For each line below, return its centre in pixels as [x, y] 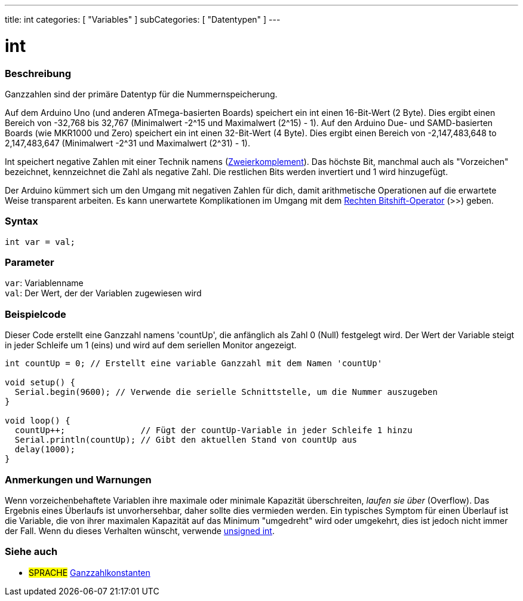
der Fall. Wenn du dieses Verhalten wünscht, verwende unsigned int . [140, 531]
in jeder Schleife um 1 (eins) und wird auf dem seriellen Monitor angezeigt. [151, 345]
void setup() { [40, 383]
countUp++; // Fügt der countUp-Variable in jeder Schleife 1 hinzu [213, 430]
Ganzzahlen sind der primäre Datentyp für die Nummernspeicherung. [141, 94]
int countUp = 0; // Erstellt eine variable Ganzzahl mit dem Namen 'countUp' [194, 364]
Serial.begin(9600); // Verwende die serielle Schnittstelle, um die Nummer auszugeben [226, 392]
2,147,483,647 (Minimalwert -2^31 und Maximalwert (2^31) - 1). [128, 143]
